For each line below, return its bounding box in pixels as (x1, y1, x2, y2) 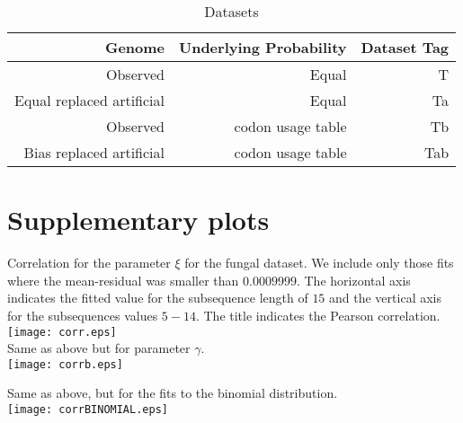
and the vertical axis (329, 288, 441, 307)
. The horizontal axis (296, 270, 411, 289)
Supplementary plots (7, 201, 270, 238)
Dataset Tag (361, 37, 450, 57)
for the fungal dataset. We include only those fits (184, 253, 454, 272)
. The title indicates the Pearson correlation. (195, 305, 441, 324)
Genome (104, 37, 165, 57)
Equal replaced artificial (14, 90, 165, 110)
